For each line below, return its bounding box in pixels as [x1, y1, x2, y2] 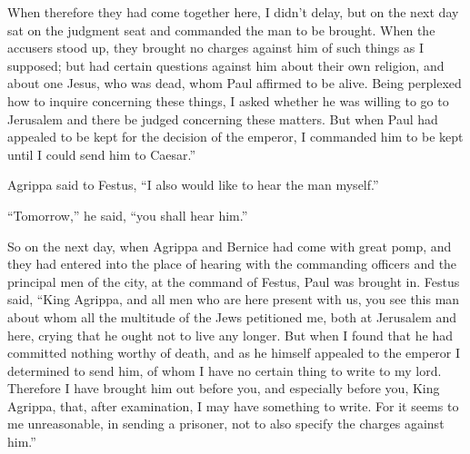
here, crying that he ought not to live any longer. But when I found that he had [7, 325, 453, 344]
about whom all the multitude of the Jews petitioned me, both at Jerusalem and [7, 307, 457, 326]
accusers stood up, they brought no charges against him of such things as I [7, 38, 425, 57]
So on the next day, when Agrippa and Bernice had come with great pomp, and [7, 236, 452, 255]
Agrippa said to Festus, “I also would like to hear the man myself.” [7, 175, 379, 194]
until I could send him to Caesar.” [7, 144, 196, 163]
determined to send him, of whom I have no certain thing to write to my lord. [7, 360, 442, 380]
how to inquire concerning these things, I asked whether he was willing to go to [7, 91, 449, 110]
